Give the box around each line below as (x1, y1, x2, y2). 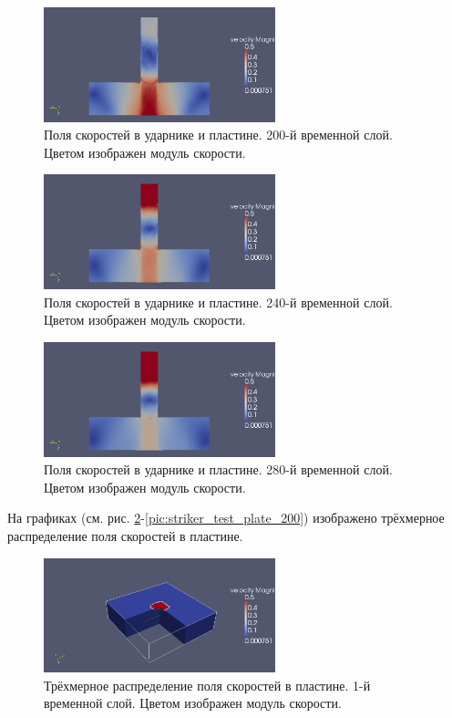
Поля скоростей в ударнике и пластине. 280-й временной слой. (44, 460, 393, 479)
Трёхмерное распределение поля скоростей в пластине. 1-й (44, 675, 371, 694)
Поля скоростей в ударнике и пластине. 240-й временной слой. (44, 292, 393, 311)
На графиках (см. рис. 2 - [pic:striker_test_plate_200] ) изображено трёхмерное (7, 508, 445, 527)
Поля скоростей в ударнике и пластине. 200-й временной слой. (44, 125, 393, 144)
